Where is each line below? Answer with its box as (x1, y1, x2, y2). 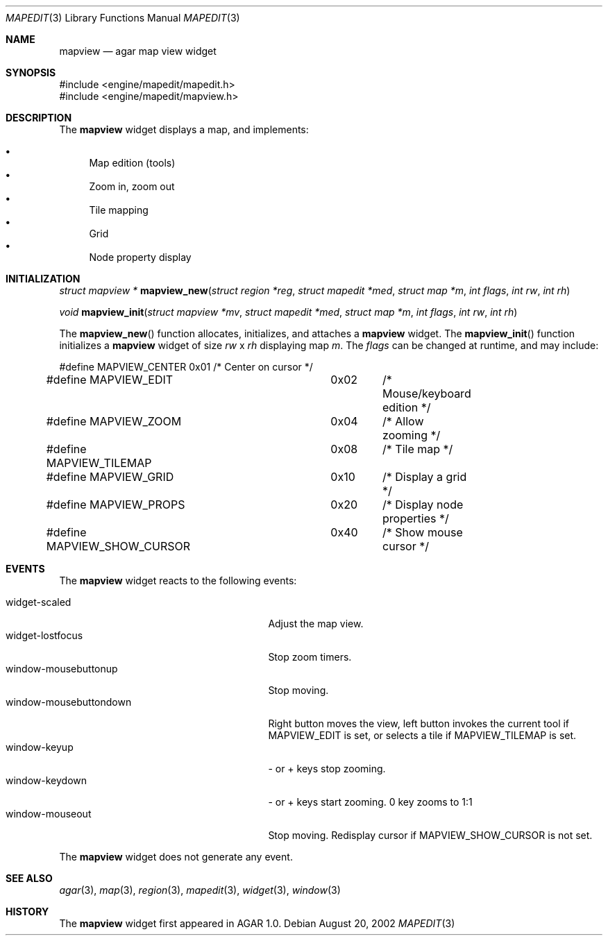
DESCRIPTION (6, 112, 72, 124)
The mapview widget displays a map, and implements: (59, 124, 309, 135)
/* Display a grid (382, 470, 467, 484)
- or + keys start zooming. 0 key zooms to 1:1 (268, 796, 473, 808)
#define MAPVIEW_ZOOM (46, 414, 182, 428)
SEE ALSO (6, 872, 53, 884)
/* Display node (382, 498, 464, 511)
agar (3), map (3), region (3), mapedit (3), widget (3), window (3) (59, 884, 341, 896)
